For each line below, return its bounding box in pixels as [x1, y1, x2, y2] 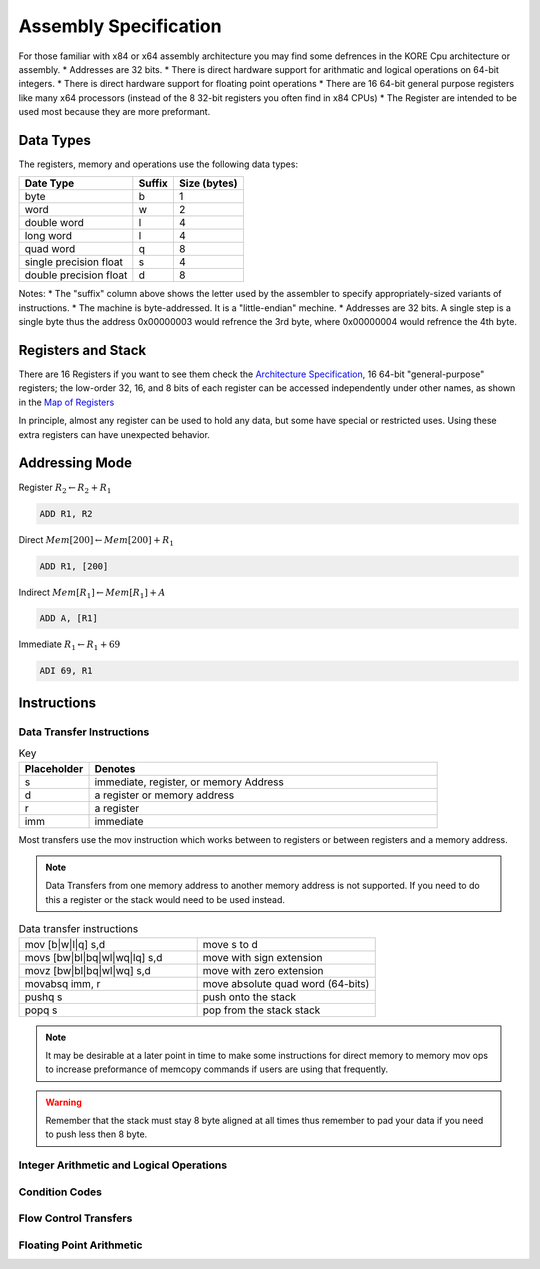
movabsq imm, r [24, 976, 101, 990]
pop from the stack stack [202, 1003, 321, 1017]
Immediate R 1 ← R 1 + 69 [18, 638, 121, 653]
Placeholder [24, 761, 84, 775]
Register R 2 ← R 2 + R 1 [18, 481, 112, 495]
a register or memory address [94, 788, 235, 802]
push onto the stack [202, 990, 297, 1004]
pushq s [24, 990, 63, 1004]
